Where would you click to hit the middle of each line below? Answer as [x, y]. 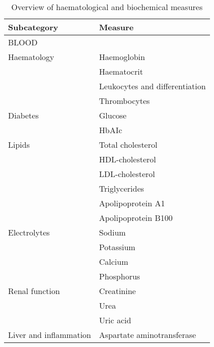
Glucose [113, 115]
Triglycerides [121, 188]
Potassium [117, 247]
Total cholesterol [128, 144]
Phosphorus [120, 276]
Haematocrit [121, 71]
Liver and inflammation [50, 335]
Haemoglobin [122, 57]
